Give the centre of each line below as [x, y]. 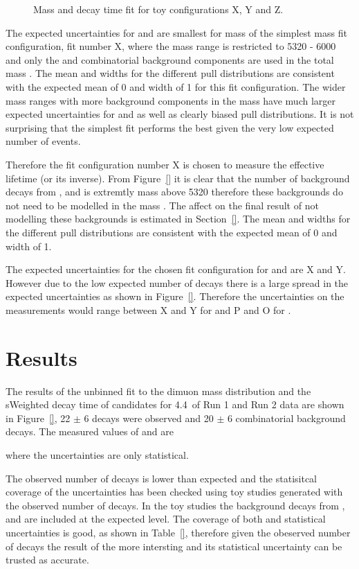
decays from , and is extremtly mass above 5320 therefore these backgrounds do [174, 192]
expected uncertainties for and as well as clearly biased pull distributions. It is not [180, 114]
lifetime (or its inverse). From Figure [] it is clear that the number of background [178, 178]
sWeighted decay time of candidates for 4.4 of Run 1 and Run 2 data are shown [175, 404]
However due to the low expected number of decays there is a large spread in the [177, 282]
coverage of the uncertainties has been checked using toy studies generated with [174, 492]
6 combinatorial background [286, 418]
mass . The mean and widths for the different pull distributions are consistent [170, 73]
